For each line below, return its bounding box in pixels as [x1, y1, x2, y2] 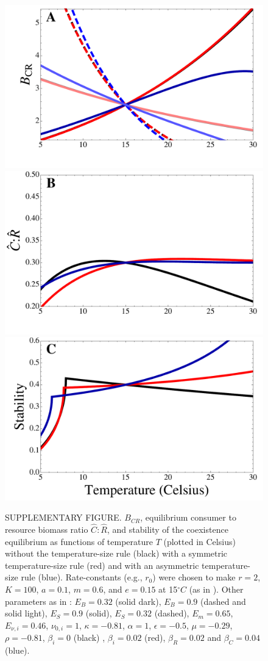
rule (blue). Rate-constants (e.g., [21, 571, 143, 583]
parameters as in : [5, 594, 72, 607]
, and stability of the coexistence [107, 523, 228, 536]
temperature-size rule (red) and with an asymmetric [5, 558, 199, 571]
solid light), [5, 607, 48, 619]
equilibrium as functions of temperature [5, 535, 153, 547]
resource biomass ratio [5, 523, 88, 536]
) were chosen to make [152, 571, 236, 583]
